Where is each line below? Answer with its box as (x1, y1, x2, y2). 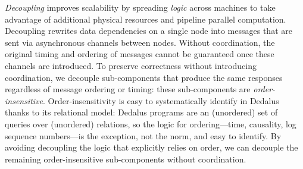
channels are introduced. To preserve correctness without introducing (5, 59, 257, 71)
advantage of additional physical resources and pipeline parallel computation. (5, 12, 286, 25)
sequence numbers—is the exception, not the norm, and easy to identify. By (5, 129, 282, 142)
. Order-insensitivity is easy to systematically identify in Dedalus (43, 94, 279, 107)
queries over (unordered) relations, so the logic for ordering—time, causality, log (5, 117, 296, 130)
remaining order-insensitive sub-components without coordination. (5, 152, 246, 165)
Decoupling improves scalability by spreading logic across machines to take (5, 1, 276, 13)
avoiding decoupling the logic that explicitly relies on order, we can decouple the (5, 141, 298, 154)
